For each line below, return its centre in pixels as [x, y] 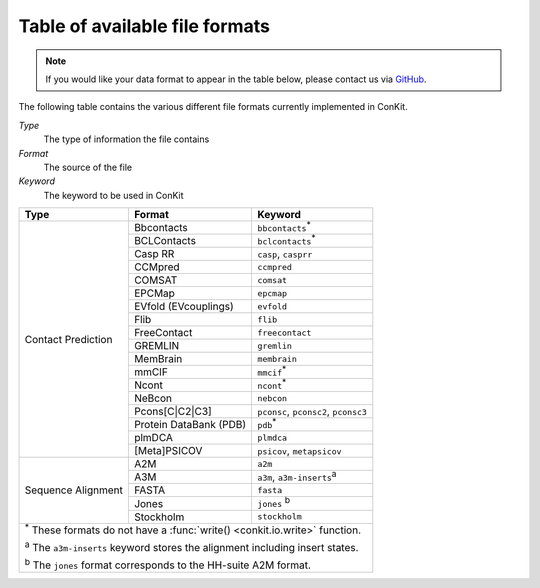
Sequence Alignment [74, 490]
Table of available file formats [144, 26]
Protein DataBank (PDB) [190, 425]
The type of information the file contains [126, 139]
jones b [273, 502]
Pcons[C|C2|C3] [172, 412]
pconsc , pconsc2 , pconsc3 [312, 412]
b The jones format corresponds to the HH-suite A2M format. [168, 564]
